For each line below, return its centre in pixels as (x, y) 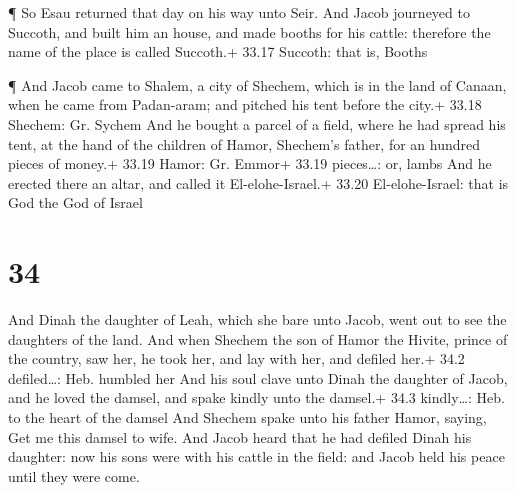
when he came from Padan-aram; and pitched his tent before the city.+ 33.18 (245, 104)
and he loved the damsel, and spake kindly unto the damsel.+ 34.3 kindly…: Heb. (256, 397)
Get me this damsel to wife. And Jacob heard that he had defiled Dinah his (240, 436)
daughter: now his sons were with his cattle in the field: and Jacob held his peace (256, 456)
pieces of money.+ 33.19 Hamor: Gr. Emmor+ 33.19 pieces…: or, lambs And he (250, 163)
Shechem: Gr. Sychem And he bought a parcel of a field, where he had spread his (257, 123)
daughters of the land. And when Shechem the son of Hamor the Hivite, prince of (258, 338)
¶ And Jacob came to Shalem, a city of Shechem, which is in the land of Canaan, (257, 84)
